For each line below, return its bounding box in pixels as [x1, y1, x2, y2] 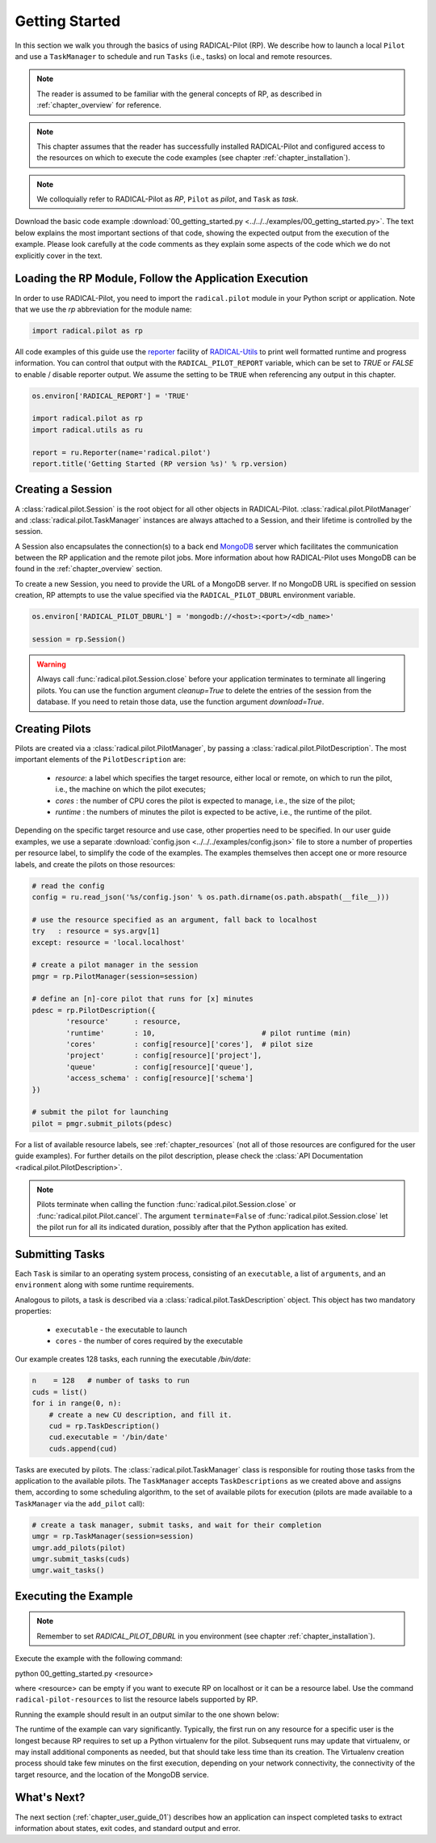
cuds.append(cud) [48, 1444, 118, 1453]
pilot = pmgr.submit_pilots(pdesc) [31, 1119, 173, 1128]
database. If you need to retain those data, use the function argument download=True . [36, 697, 325, 707]
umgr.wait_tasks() [31, 1565, 105, 1575]
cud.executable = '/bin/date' [48, 1433, 169, 1442]
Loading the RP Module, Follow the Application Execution [15, 272, 308, 286]
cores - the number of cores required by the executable [55, 1336, 244, 1345]
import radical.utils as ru [31, 425, 143, 434]
